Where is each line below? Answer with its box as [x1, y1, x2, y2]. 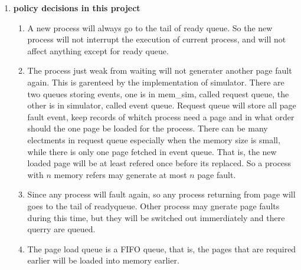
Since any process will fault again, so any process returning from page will [27, 188, 296, 200]
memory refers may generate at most [54, 168, 187, 180]
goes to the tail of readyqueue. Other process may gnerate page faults [27, 199, 280, 212]
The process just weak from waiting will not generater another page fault [27, 64, 292, 77]
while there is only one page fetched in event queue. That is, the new [27, 145, 277, 157]
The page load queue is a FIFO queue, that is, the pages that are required [27, 242, 296, 255]
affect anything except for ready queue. [27, 44, 169, 57]
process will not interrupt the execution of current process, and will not [27, 33, 286, 45]
